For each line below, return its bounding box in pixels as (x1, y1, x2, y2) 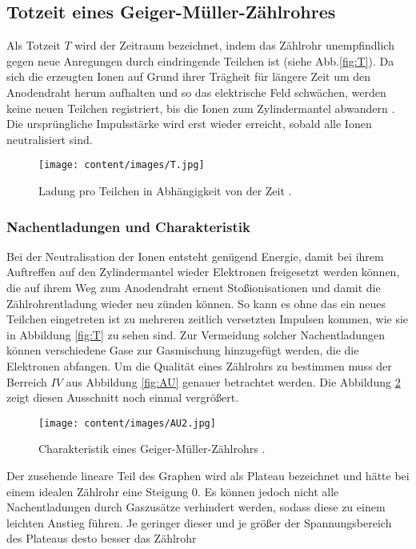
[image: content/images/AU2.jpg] (38, 417, 216, 429)
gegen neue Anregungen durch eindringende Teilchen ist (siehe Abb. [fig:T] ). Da (6, 52, 394, 69)
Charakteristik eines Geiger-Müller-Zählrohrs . (38, 440, 266, 457)
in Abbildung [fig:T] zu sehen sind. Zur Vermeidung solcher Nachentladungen (6, 326, 385, 343)
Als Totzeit (6, 37, 61, 54)
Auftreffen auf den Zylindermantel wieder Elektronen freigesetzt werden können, (6, 263, 400, 280)
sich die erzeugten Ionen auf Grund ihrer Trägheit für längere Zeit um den (6, 68, 371, 85)
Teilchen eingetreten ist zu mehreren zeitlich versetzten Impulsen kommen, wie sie (6, 311, 409, 327)
